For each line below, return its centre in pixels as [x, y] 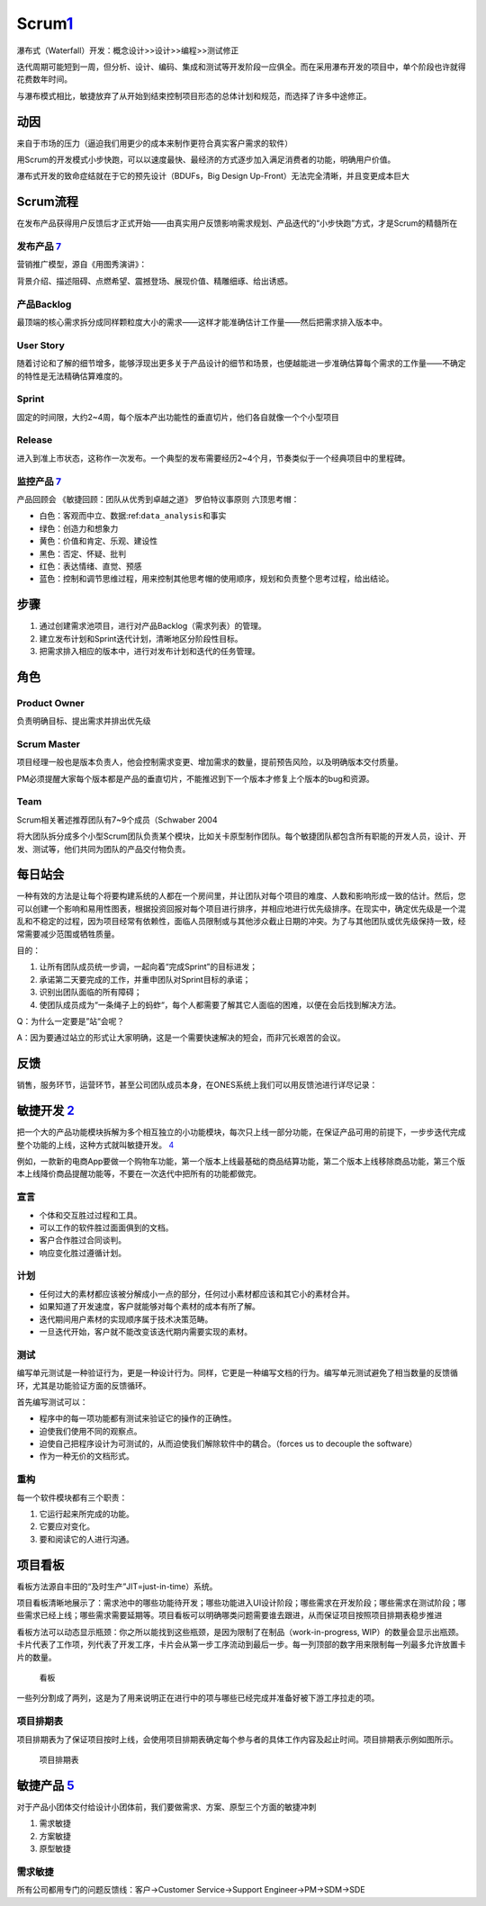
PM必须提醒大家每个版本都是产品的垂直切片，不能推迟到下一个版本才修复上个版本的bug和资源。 [196, 778]
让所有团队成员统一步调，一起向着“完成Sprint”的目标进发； [148, 966]
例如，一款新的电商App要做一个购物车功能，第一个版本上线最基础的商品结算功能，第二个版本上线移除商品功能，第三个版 [241, 1161]
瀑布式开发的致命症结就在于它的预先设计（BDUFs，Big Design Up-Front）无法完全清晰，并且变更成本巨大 [213, 176]
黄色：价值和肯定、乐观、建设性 [98, 541]
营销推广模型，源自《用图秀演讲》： [82, 265]
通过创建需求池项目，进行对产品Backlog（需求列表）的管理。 [153, 626]
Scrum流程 [47, 202]
